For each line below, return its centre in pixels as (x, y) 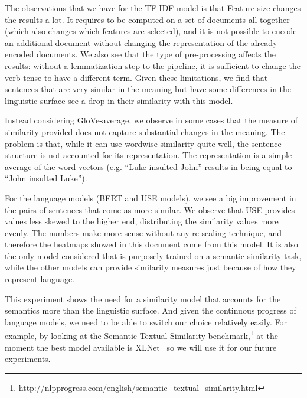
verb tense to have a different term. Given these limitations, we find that (136, 77)
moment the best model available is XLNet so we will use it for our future (141, 347)
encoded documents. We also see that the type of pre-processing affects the (140, 54)
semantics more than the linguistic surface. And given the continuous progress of (151, 310)
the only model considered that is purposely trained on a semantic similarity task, (153, 255)
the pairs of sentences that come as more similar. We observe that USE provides (150, 209)
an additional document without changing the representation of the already (141, 42)
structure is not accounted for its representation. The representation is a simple (148, 155)
